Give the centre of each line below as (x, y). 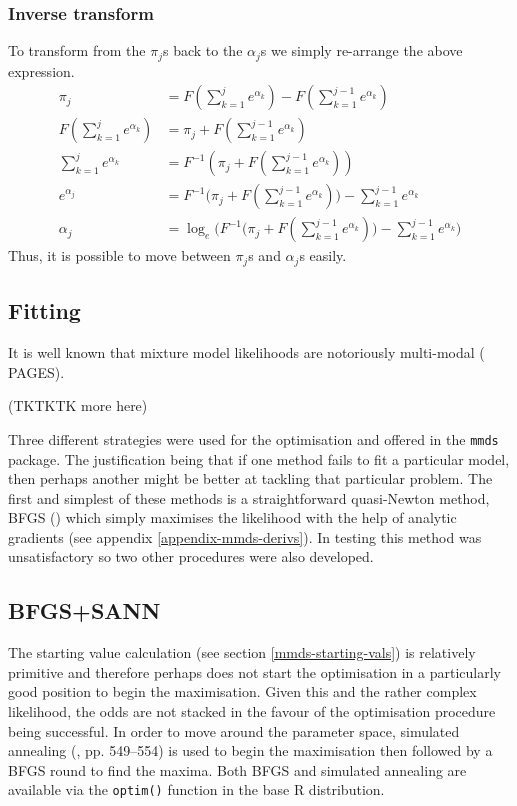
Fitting (44, 310)
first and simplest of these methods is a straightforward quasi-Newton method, (249, 497)
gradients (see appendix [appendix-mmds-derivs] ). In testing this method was (245, 536)
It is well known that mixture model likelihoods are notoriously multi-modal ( (246, 352)
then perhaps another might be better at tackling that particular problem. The (250, 478)
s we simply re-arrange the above (361, 50)
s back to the (202, 50)
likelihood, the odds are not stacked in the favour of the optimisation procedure (252, 711)
